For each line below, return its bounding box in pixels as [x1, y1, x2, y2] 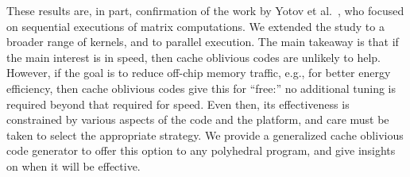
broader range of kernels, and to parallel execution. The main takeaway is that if [6, 33, 399, 50]
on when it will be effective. [6, 157, 141, 174]
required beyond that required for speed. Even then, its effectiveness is [6, 95, 350, 112]
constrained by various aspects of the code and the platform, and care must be [6, 111, 389, 128]
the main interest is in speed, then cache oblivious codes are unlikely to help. [6, 48, 381, 65]
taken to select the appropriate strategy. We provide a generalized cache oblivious [6, 126, 404, 143]
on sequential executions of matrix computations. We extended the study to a [6, 17, 385, 34]
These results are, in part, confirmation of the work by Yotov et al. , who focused [6, 2, 404, 18]
